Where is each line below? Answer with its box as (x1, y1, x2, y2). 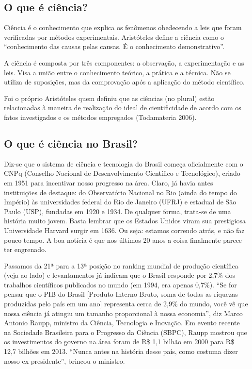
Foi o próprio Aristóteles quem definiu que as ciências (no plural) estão (4, 93, 215, 103)
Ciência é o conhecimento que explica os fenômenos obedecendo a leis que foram (4, 22, 242, 33)
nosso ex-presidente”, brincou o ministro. (4, 355, 125, 366)
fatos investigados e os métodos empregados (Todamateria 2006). (4, 112, 197, 122)
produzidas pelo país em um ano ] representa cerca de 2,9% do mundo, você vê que (4, 299, 248, 309)
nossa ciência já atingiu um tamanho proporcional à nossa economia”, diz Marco (4, 308, 243, 318)
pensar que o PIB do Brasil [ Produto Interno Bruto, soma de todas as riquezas (4, 289, 238, 299)
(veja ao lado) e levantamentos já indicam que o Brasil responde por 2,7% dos (4, 270, 235, 280)
